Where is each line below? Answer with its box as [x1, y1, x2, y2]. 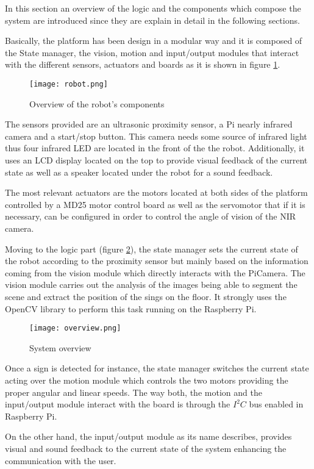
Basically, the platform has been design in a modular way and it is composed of [5, 34, 302, 47]
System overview [29, 341, 91, 354]
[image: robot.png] [29, 79, 108, 88]
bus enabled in [249, 398, 304, 410]
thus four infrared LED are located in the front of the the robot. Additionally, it [5, 141, 305, 154]
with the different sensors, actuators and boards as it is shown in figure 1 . [5, 58, 280, 71]
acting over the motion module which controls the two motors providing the [5, 373, 288, 386]
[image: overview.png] [29, 324, 121, 333]
